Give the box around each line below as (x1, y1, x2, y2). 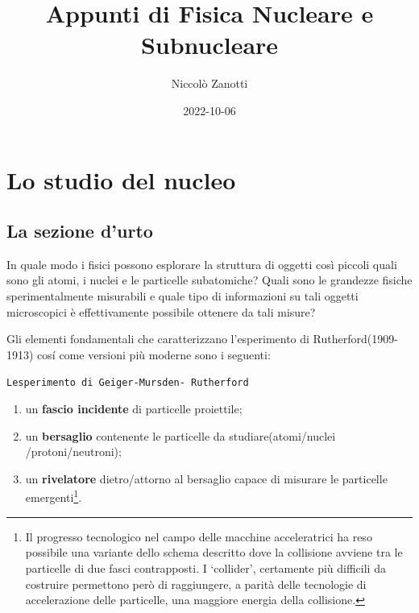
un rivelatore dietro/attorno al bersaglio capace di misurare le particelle (25, 470, 388, 487)
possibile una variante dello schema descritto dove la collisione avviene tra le (25, 544, 403, 561)
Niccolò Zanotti (171, 75, 248, 92)
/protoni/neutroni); (25, 443, 122, 460)
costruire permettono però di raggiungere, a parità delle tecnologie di (25, 575, 367, 592)
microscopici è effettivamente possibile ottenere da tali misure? (6, 303, 316, 320)
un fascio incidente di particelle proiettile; (25, 400, 243, 417)
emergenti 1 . (25, 487, 82, 506)
